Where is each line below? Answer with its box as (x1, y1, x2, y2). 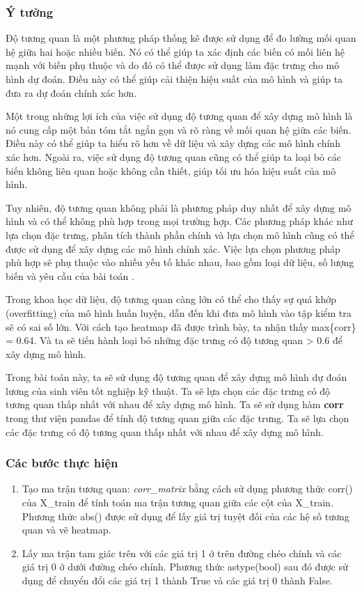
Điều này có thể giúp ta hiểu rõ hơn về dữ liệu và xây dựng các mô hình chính (6, 136, 340, 150)
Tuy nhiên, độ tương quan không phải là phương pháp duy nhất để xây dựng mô (6, 200, 352, 215)
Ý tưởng (6, 3, 54, 20)
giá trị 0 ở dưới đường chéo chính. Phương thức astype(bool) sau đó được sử (22, 559, 348, 574)
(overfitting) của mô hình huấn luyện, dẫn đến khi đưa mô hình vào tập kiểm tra (6, 305, 352, 320)
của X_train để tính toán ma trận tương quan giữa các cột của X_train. (22, 495, 333, 510)
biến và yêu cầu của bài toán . (6, 268, 134, 283)
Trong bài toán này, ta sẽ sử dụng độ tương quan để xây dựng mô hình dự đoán (6, 370, 347, 384)
